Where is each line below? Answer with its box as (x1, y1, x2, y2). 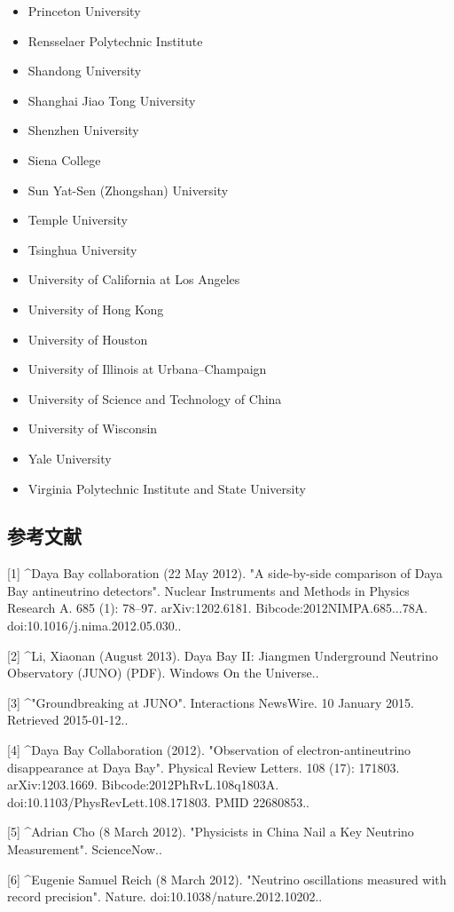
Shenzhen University (27, 121, 139, 139)
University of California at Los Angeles (27, 270, 240, 289)
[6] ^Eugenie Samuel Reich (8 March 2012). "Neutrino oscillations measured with (7, 869, 447, 888)
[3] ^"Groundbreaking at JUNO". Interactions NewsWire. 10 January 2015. (7, 693, 414, 711)
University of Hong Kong (27, 299, 164, 318)
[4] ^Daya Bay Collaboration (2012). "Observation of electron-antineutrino (7, 741, 411, 759)
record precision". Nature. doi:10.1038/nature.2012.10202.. (7, 887, 323, 906)
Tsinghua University (27, 240, 137, 258)
